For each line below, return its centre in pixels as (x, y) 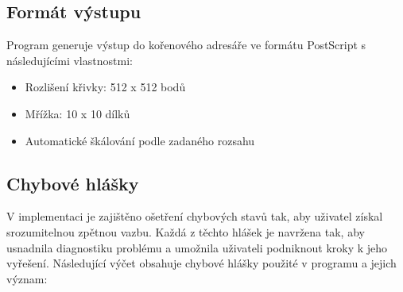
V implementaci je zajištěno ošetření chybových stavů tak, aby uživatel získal (195, 216)
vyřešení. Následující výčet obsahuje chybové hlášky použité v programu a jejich (201, 263)
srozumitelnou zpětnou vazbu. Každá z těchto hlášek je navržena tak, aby (186, 231)
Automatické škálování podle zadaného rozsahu (140, 140)
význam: (27, 278)
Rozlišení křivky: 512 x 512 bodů (105, 87)
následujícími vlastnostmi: (70, 60)
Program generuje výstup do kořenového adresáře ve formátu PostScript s (186, 45)
